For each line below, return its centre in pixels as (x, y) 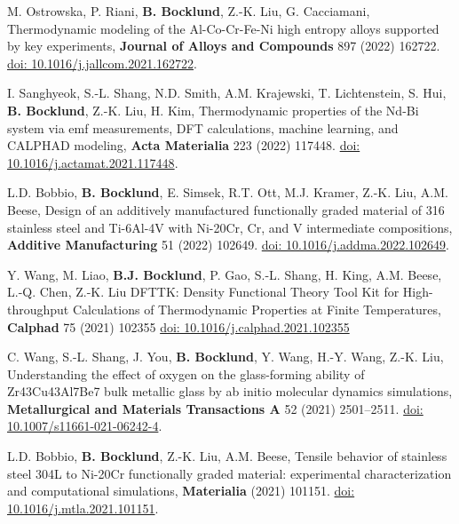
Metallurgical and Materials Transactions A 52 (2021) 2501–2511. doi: (215, 408)
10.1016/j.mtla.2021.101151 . (83, 508)
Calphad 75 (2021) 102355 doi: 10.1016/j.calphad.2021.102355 (178, 326)
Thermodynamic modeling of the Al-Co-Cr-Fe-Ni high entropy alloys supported (223, 28)
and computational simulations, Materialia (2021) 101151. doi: (181, 491)
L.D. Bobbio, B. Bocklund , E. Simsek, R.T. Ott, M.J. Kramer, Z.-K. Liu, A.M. (228, 192)
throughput (38, 309)
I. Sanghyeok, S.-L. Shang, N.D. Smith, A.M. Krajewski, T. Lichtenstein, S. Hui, (227, 93)
